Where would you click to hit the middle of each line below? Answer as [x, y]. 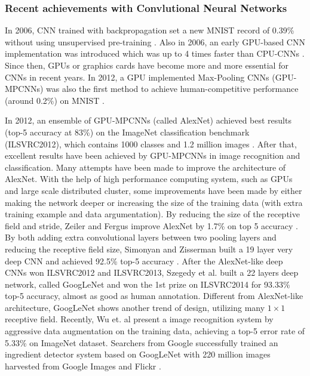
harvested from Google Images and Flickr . [83, 366]
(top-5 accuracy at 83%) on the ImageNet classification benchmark [127, 132]
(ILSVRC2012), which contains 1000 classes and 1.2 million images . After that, [151, 144]
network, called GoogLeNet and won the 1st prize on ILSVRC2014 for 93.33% [148, 284]
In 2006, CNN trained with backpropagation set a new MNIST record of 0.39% [150, 30]
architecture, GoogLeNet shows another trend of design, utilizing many [135, 307]
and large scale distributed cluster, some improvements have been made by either [154, 190]
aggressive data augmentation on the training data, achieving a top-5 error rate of [155, 331]
